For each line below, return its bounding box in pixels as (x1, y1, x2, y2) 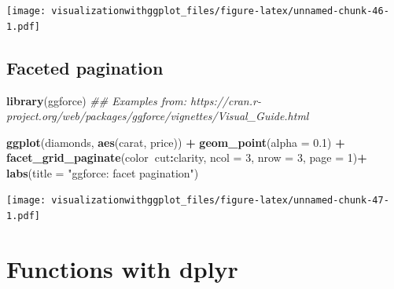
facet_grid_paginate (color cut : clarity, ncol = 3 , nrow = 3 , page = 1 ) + (6, 149, 367, 166)
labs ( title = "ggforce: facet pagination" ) (6, 164, 199, 181)
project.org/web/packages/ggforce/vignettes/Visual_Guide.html (6, 108, 309, 124)
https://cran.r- (190, 92, 261, 108)
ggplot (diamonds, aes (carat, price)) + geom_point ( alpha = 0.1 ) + (6, 134, 345, 150)
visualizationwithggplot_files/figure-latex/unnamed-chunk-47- (51, 195, 389, 207)
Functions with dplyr (6, 252, 238, 284)
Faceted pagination (6, 55, 164, 79)
